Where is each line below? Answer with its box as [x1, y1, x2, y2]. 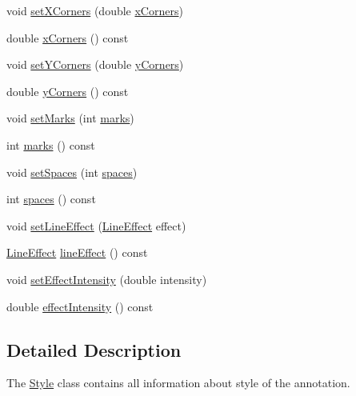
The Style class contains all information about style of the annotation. [6, 374, 350, 391]
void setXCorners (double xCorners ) [6, 2, 183, 18]
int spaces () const [6, 190, 96, 207]
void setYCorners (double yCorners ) [6, 56, 184, 73]
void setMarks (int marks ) [6, 110, 134, 126]
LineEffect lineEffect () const [6, 244, 148, 261]
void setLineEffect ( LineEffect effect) [6, 217, 186, 234]
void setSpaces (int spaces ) [6, 163, 138, 180]
